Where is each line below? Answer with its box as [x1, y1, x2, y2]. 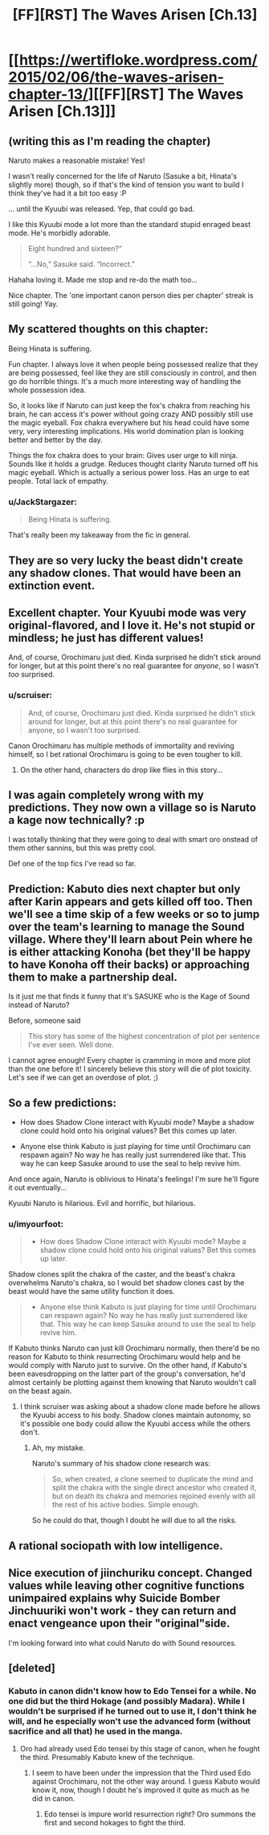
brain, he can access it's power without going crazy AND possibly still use [8, 409, 254, 419]
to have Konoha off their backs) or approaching [8, 957, 251, 971]
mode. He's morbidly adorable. [8, 228, 111, 238]
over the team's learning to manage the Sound [8, 920, 245, 933]
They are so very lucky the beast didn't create [8, 553, 243, 567]
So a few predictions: [8, 1096, 116, 1110]
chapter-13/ [8, 85, 88, 104]
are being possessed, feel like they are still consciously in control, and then [8, 368, 257, 378]
